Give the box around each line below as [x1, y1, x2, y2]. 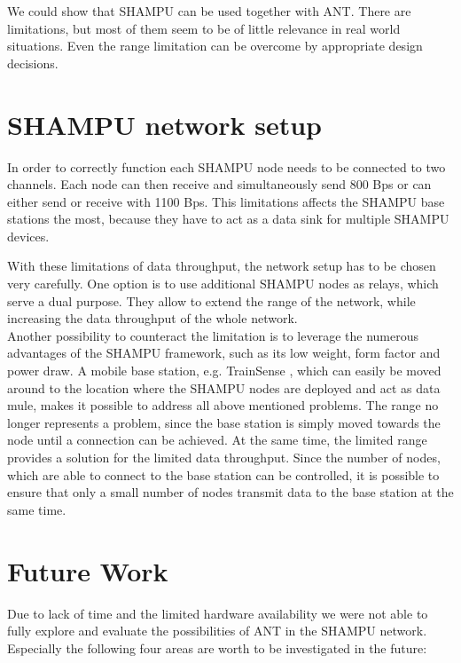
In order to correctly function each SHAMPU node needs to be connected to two [7, 157, 446, 176]
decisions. [7, 53, 59, 72]
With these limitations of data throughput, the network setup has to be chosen [7, 257, 436, 275]
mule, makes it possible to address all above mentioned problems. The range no [7, 396, 439, 414]
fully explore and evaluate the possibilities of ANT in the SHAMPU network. [7, 621, 427, 640]
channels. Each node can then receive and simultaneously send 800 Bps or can [7, 175, 432, 193]
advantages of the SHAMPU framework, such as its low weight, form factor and [7, 343, 441, 362]
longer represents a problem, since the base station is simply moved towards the [7, 413, 441, 431]
